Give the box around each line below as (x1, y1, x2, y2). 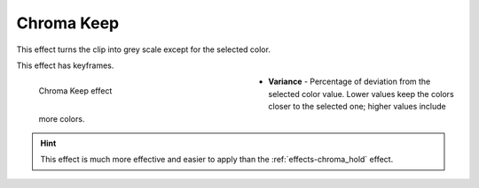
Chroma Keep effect (38, 86, 113, 96)
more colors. (38, 113, 85, 124)
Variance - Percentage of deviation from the (268, 76, 431, 87)
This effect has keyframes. (16, 60, 114, 71)
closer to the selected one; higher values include (268, 102, 447, 112)
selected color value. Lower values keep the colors (268, 88, 454, 99)
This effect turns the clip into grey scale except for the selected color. (16, 44, 271, 55)
